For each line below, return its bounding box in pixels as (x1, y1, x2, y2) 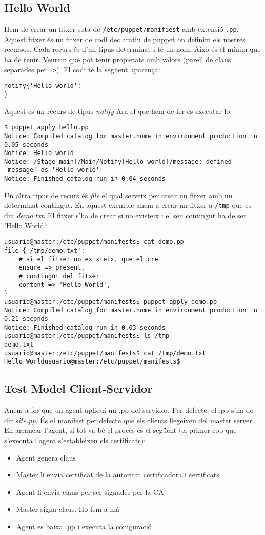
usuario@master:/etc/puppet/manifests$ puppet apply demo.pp (4, 298, 217, 305)
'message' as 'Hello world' (4, 166, 100, 174)
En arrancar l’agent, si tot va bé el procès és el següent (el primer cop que (4, 425, 237, 435)
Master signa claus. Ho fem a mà (16, 504, 120, 514)
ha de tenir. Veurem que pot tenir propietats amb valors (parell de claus (4, 54, 231, 65)
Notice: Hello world (4, 149, 74, 157)
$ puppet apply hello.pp (4, 124, 89, 131)
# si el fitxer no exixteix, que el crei (18, 255, 162, 263)
